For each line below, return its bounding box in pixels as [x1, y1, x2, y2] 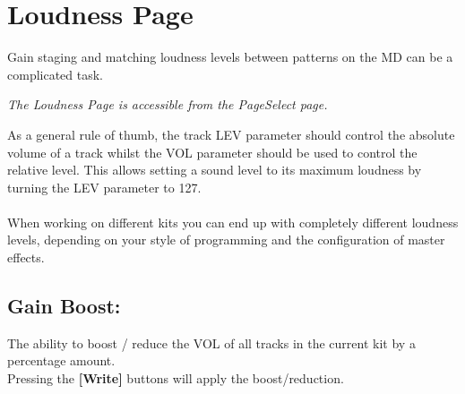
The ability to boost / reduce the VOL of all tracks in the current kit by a [7, 333, 416, 352]
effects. [7, 248, 45, 267]
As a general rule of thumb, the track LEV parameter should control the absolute [7, 124, 455, 143]
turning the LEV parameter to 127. [7, 177, 202, 196]
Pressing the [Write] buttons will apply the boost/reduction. [7, 369, 344, 388]
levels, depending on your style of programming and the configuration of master [7, 230, 445, 249]
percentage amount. [7, 351, 116, 370]
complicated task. [7, 64, 104, 83]
